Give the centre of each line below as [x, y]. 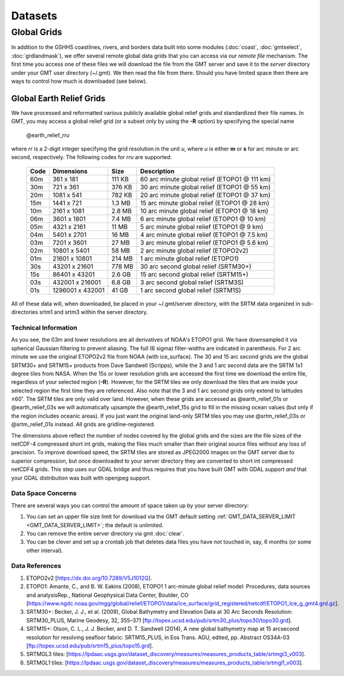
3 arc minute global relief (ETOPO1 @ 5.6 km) [204, 242]
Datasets [34, 16]
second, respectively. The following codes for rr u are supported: [92, 157]
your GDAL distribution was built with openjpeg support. [81, 478]
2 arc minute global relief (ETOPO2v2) [194, 250]
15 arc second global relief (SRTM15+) [194, 274]
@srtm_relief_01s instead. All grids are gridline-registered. [83, 424]
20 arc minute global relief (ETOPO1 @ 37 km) [205, 195]
